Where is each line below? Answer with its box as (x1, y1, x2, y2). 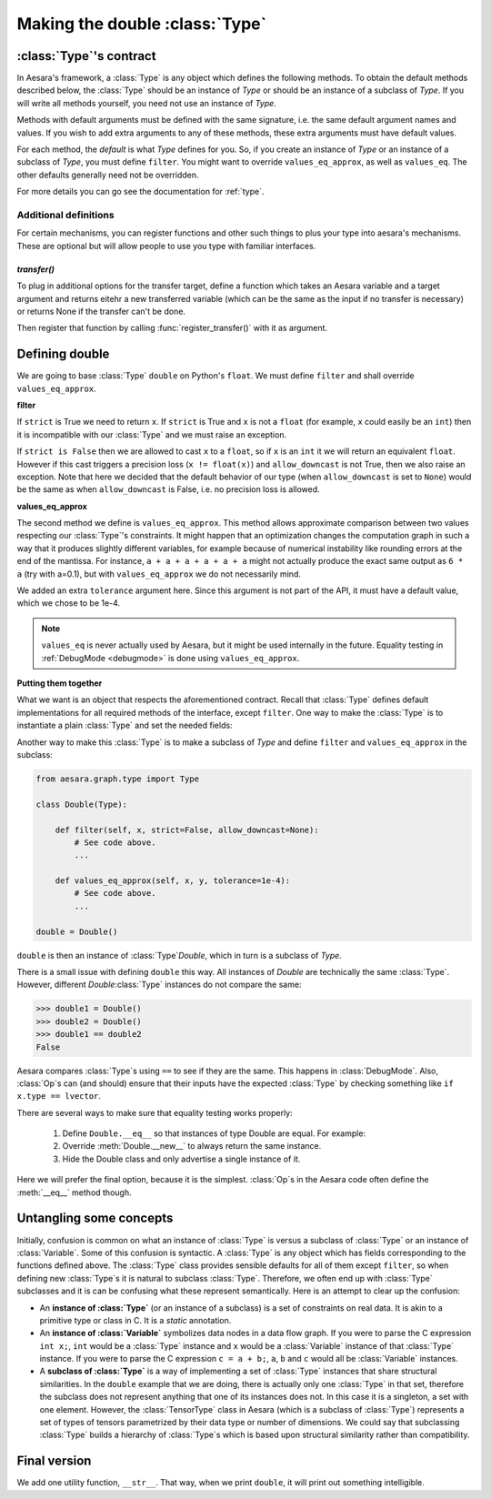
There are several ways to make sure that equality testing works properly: (16, 1107, 293, 1118)
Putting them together (16, 678, 103, 689)
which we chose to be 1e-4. (16, 598, 121, 609)
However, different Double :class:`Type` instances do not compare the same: (16, 979, 302, 991)
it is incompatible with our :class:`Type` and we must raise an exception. (16, 428, 286, 440)
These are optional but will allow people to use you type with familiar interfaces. (16, 240, 316, 251)
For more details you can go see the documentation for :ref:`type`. (16, 186, 265, 197)
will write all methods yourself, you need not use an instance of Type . (16, 97, 276, 108)
